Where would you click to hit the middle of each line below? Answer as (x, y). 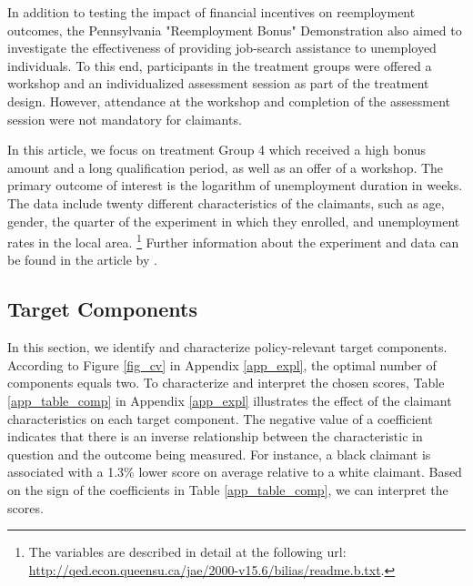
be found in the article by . (82, 260)
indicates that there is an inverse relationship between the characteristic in (215, 436)
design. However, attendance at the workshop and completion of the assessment (229, 101)
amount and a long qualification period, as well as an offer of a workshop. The (226, 167)
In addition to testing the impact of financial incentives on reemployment (211, 12)
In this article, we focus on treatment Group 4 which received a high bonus (217, 150)
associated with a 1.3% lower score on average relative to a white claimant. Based (235, 472)
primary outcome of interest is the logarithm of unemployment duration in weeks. (235, 185)
